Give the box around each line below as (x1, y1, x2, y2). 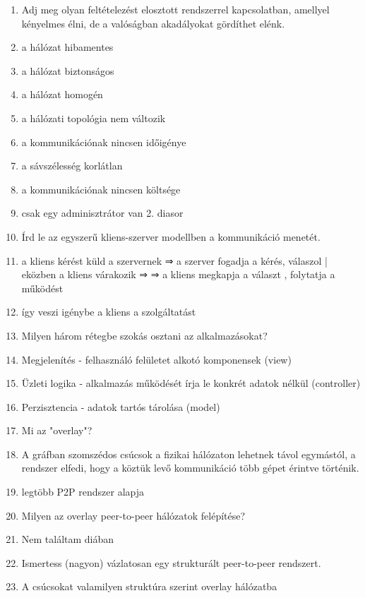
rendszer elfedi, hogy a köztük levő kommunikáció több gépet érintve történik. (21, 460, 359, 475)
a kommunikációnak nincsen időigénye (21, 134, 186, 149)
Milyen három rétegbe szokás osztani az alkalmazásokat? (21, 328, 268, 342)
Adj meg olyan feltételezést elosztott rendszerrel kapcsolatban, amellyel (21, 2, 330, 16)
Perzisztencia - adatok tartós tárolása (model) (21, 399, 220, 414)
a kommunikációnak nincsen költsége (21, 181, 181, 196)
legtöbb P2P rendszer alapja (21, 484, 145, 499)
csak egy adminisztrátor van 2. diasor (21, 205, 184, 220)
